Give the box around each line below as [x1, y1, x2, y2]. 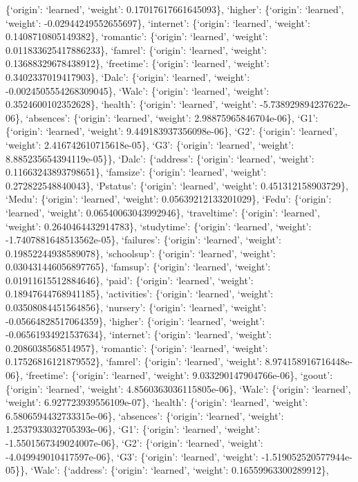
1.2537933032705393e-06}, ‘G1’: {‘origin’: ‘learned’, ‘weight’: [6, 422, 261, 436]
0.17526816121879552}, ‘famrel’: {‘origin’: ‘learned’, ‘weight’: [6, 354, 262, 369]
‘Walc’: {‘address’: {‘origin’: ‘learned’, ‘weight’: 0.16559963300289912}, [30, 463, 329, 477]
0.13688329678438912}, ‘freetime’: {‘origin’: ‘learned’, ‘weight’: [6, 56, 270, 71]
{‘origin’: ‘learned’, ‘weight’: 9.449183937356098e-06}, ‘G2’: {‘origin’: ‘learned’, [6, 124, 338, 138]
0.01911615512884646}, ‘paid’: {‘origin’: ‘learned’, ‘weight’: [6, 272, 254, 287]
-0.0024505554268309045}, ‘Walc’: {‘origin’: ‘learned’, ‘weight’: [6, 83, 270, 98]
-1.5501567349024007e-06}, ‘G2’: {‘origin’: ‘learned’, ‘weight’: [6, 436, 263, 449]
